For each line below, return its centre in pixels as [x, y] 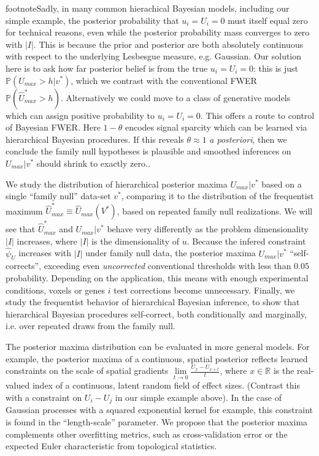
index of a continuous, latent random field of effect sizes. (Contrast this [166, 385]
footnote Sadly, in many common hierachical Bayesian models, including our [148, 8]
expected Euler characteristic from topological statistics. [111, 446]
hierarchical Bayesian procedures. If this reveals [95, 139]
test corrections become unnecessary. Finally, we [204, 290]
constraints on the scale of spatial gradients [87, 370]
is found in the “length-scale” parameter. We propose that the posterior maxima [157, 421]
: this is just [276, 68]
